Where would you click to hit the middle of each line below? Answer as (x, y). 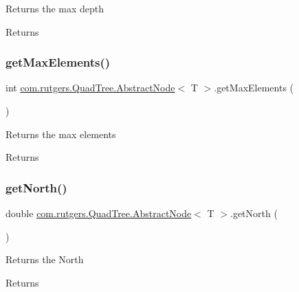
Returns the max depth (55, 8)
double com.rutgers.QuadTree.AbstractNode (99, 213)
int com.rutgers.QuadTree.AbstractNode (90, 88)
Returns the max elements (61, 134)
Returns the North (45, 259)
